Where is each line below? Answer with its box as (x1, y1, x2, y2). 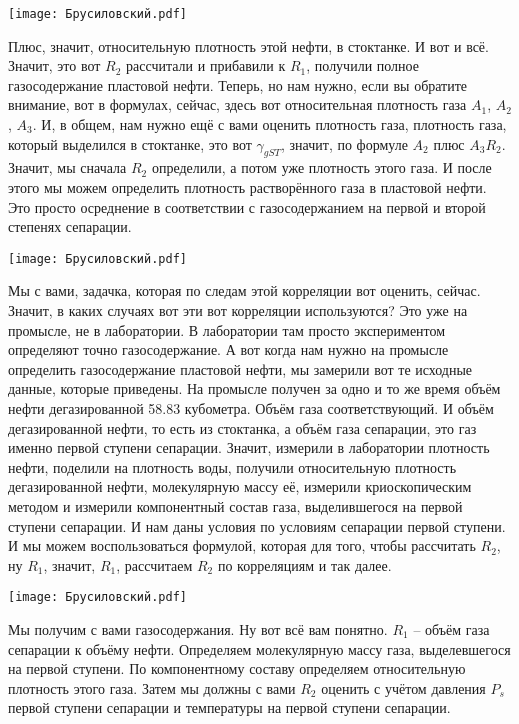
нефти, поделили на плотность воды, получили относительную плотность (8, 456, 457, 477)
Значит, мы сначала (8, 157, 127, 178)
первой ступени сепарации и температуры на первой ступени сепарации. (8, 697, 451, 718)
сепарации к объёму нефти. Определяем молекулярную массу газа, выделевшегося (8, 638, 511, 659)
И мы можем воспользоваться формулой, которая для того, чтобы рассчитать (8, 535, 476, 556)
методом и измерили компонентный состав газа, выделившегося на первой (8, 495, 463, 516)
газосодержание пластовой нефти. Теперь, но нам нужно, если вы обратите (8, 74, 468, 95)
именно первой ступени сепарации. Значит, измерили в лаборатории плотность (8, 437, 490, 458)
